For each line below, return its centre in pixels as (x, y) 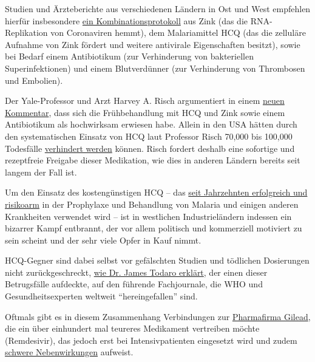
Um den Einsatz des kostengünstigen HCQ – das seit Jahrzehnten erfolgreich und (156, 192)
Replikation (26, 32)
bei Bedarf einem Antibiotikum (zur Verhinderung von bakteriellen (129, 56)
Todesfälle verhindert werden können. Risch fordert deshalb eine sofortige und (150, 148)
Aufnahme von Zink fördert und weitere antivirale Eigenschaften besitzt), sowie (153, 44)
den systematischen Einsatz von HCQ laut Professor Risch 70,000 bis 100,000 (149, 136)
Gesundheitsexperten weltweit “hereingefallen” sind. (101, 296)
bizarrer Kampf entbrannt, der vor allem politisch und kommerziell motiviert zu (154, 228)
